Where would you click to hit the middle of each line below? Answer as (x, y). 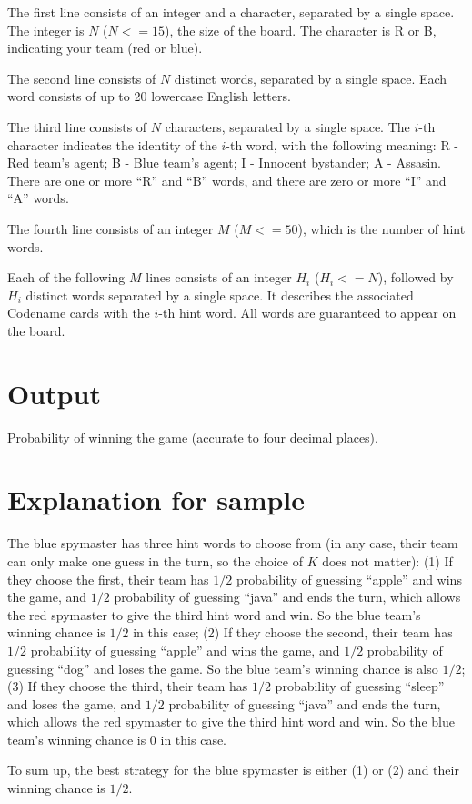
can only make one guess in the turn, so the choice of (155, 560)
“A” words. (38, 198)
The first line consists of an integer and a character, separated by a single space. (231, 12)
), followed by (416, 277)
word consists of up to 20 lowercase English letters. (149, 96)
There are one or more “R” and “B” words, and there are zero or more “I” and (227, 180)
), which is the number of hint (382, 228)
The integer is (46, 30)
